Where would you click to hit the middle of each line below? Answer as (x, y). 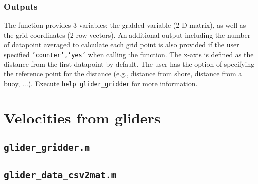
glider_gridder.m (47, 148)
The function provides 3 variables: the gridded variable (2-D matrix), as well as (125, 25)
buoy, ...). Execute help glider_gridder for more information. (101, 83)
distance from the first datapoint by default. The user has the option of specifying (129, 64)
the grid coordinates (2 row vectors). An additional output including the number (127, 34)
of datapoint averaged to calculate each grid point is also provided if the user (122, 44)
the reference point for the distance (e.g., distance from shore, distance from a (123, 74)
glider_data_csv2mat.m (60, 175)
